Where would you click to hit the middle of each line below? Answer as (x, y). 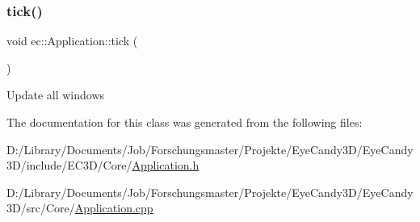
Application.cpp (114, 208)
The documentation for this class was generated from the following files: (185, 122)
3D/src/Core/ (41, 208)
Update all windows (56, 95)
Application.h (166, 165)
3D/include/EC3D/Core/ (69, 165)
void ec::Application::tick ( (72, 41)
